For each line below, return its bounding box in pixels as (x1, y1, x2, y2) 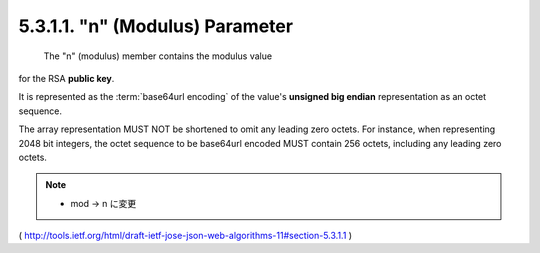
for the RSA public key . (18, 72, 115, 84)
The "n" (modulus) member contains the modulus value (43, 50, 273, 62)
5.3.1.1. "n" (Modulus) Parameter (18, 15, 294, 37)
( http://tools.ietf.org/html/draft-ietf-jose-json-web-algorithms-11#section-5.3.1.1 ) (18, 230, 353, 242)
